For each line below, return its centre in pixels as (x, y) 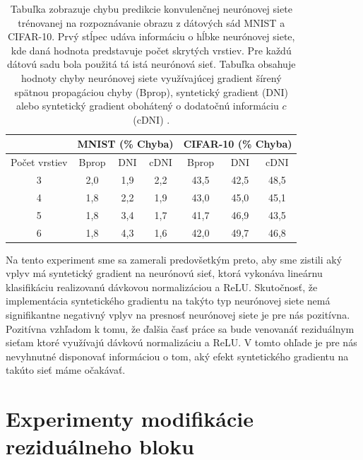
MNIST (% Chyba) (125, 144)
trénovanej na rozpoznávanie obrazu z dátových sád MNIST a (151, 22)
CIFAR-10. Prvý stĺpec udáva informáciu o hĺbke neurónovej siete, (151, 36)
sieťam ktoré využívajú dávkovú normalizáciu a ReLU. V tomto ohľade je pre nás (181, 342)
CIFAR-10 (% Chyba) (238, 144)
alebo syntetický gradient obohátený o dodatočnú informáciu (147, 106)
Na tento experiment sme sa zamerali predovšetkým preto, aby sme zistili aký (174, 259)
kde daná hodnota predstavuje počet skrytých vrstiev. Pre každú (151, 50)
